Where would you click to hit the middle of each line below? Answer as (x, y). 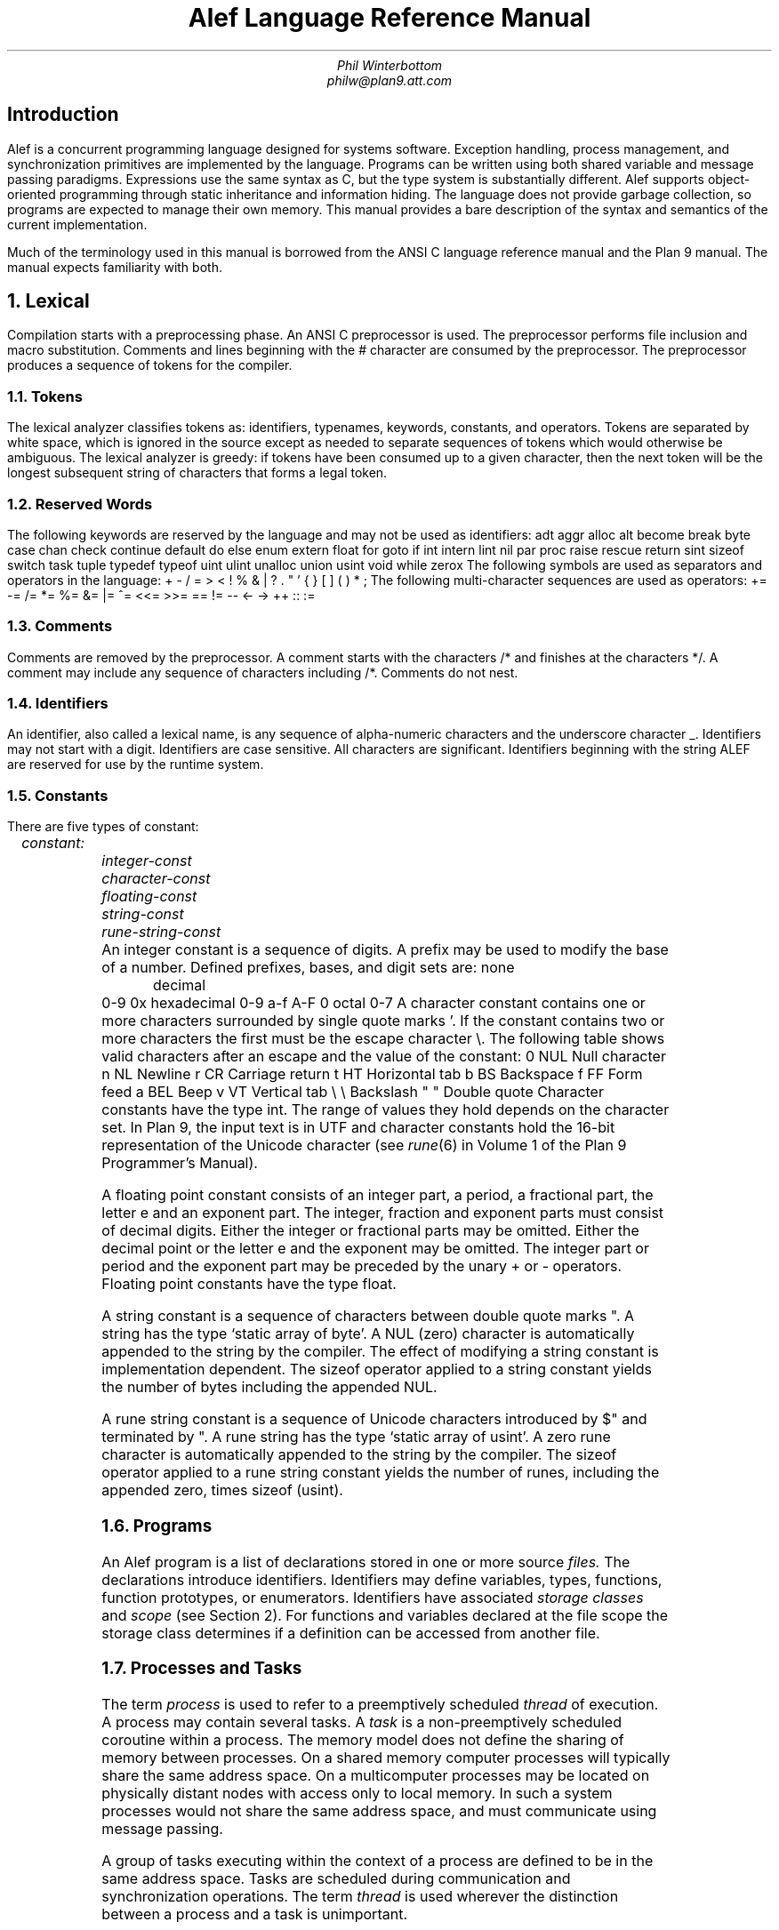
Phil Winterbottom (389, 65)
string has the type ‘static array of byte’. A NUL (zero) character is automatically (368, 1334)
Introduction (63, 115)
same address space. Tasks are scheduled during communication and (336, 1879)
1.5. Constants (58, 795)
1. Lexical (48, 301)
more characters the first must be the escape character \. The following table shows (383, 1039)
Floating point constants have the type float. (249, 1284)
